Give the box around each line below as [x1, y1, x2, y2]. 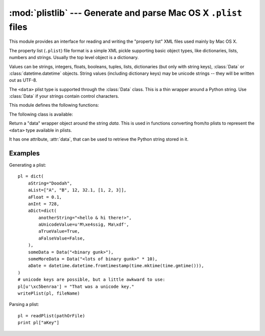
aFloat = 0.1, [27, 194, 62, 200]
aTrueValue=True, [38, 229, 80, 234]
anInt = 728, [27, 201, 59, 207]
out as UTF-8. [9, 77, 37, 83]
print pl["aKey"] [18, 320, 59, 326]
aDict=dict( [27, 208, 57, 214]
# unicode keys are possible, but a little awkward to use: [18, 277, 165, 282]
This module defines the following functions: [9, 102, 99, 108]
